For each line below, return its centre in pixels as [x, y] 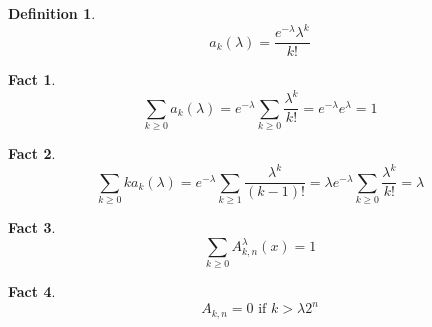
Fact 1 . [32, 79]
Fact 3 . [32, 226]
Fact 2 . [32, 153]
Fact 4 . [32, 291]
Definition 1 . [52, 13]
